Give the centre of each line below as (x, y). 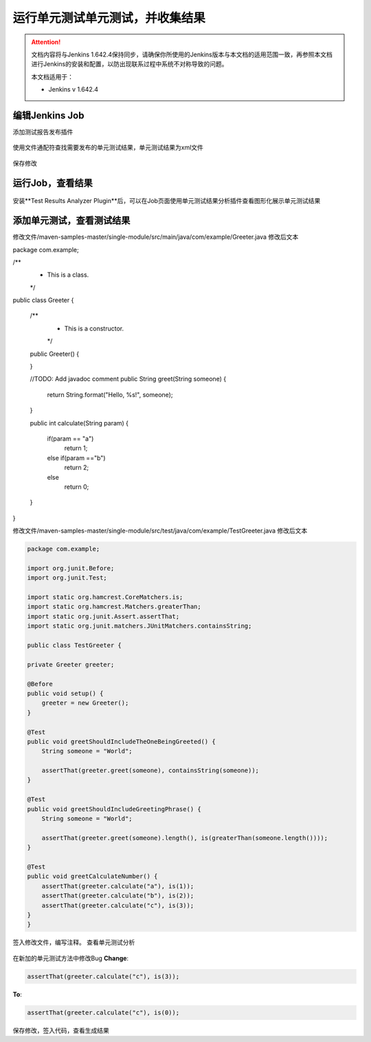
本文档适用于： (52, 76)
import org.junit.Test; (67, 578)
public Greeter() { (54, 354)
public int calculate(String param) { (79, 423)
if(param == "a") (70, 438)
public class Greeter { (43, 300)
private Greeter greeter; (71, 664)
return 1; (76, 448)
